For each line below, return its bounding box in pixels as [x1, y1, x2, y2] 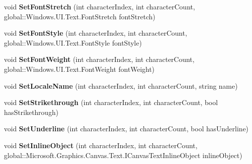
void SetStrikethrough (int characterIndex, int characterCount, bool [4, 97, 218, 108]
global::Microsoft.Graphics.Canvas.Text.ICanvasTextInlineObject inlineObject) [4, 150, 243, 160]
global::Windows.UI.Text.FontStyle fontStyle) [4, 37, 142, 48]
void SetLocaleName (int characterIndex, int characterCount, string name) [4, 80, 238, 91]
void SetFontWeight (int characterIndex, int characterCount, [4, 54, 195, 64]
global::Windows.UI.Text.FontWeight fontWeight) [4, 63, 155, 74]
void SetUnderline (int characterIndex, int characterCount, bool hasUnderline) [4, 123, 249, 134]
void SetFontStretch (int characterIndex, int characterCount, [4, 1, 195, 11]
